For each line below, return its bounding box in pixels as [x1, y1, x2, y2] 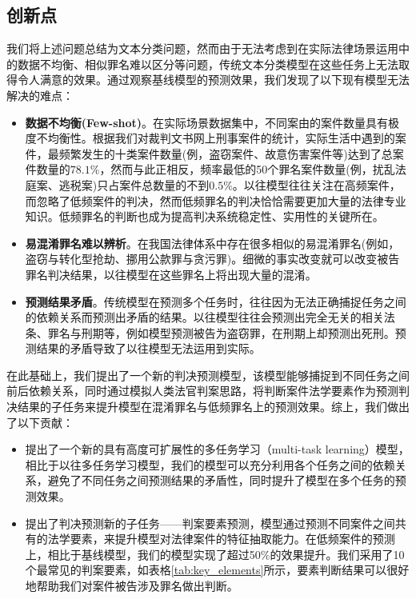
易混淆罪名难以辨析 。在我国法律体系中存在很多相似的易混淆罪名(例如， [25, 234, 400, 251]
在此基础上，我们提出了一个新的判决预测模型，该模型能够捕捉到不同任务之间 [6, 366, 410, 383]
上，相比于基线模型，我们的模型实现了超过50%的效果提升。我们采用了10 [25, 545, 405, 562]
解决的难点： [6, 86, 74, 103]
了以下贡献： [6, 413, 74, 430]
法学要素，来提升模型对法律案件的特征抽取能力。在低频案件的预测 [47, 530, 395, 547]
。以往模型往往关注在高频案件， [232, 176, 401, 193]
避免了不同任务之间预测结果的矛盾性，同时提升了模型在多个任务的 [47, 472, 395, 489]
